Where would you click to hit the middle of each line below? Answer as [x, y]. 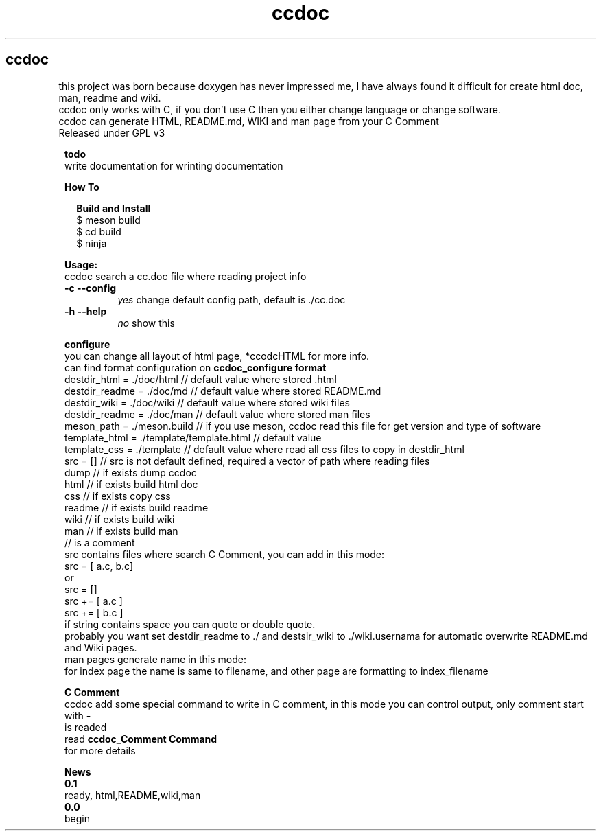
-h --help [86, 311]
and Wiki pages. [101, 647]
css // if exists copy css [118, 496]
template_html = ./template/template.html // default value [193, 437]
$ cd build [99, 231]
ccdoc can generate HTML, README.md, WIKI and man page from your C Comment [249, 121]
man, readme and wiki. [110, 97]
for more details [100, 750]
